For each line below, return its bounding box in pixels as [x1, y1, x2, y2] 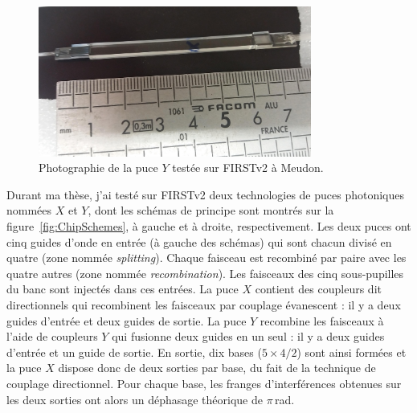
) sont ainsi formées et [296, 343, 407, 360]
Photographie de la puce [39, 159, 158, 176]
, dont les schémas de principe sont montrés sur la [88, 202, 334, 219]
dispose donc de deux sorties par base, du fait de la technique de [58, 359, 376, 376]
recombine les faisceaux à [260, 312, 384, 329]
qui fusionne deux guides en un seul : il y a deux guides [112, 328, 385, 345]
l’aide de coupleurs [6, 328, 98, 345]
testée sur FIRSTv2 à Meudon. [172, 159, 324, 176]
